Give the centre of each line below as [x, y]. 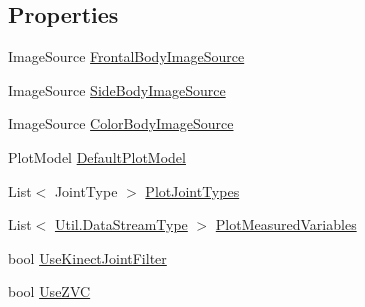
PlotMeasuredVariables [286, 224]
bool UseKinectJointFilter [87, 257]
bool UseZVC [49, 291]
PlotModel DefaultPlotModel [97, 156]
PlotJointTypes [192, 190]
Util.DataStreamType [121, 224]
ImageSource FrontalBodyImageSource [126, 56]
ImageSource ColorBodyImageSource [121, 123]
